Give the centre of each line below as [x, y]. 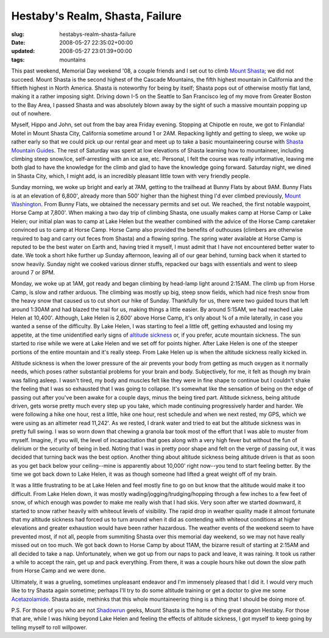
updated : [23, 51]
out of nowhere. [31, 113]
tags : [18, 59]
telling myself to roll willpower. [49, 627]
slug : [18, 34]
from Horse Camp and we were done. [58, 571]
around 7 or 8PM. [33, 273]
